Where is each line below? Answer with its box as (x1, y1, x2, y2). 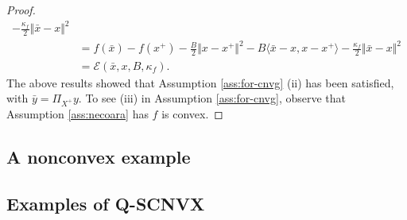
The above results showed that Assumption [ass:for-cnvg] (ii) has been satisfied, (6, 74, 394, 91)
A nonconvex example (6, 144, 191, 168)
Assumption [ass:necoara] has (6, 105, 149, 122)
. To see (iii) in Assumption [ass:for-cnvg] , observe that (78, 90, 347, 106)
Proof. (6, 2, 36, 17)
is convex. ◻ (161, 105, 223, 122)
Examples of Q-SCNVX (6, 191, 205, 215)
